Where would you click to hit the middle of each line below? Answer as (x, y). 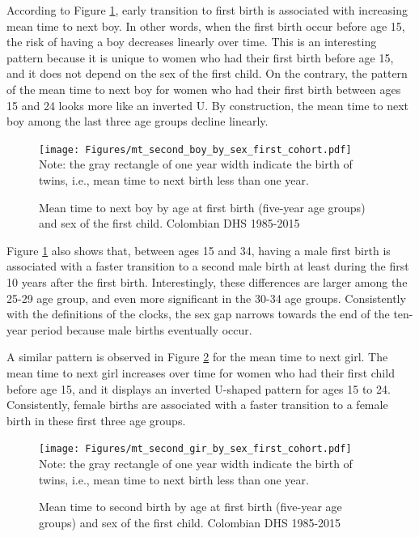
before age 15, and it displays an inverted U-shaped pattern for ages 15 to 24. (199, 388)
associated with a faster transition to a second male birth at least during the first (208, 266)
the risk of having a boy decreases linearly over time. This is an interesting (192, 42)
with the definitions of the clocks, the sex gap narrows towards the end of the (198, 314)
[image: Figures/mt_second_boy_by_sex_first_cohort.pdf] (195, 149)
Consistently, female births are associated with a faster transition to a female (197, 405)
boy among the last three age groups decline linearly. (138, 121)
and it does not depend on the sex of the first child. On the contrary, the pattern (207, 73)
